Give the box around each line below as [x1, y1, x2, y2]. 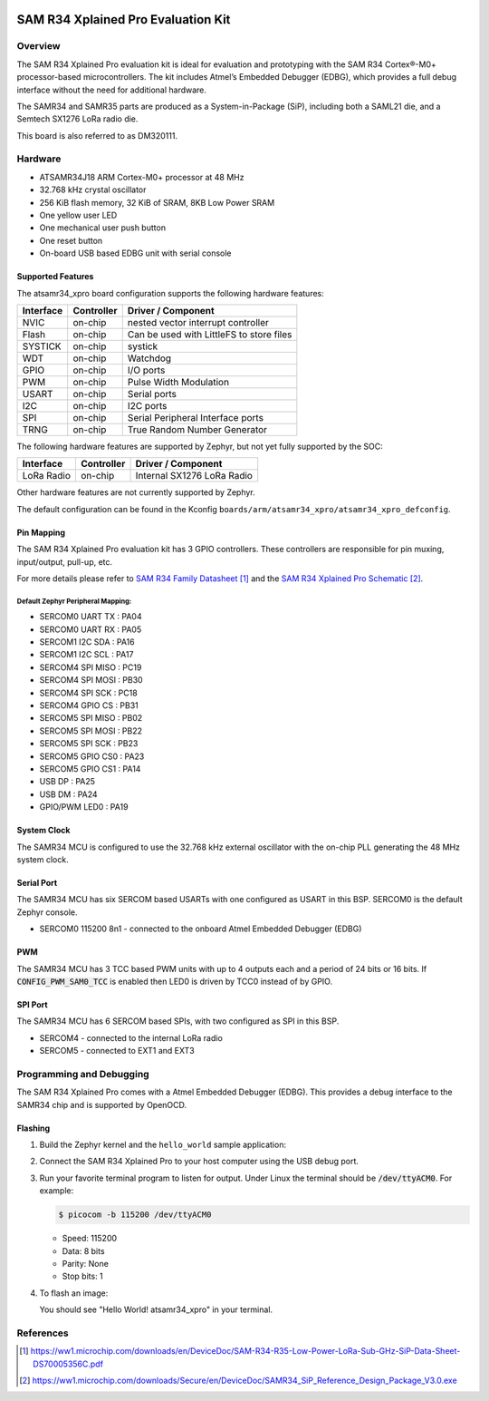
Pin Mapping [16, 527, 66, 538]
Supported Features [16, 271, 94, 282]
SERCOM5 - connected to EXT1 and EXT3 [39, 1046, 195, 1056]
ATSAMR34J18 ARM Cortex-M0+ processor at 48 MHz [39, 171, 244, 182]
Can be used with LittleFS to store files [127, 327, 292, 340]
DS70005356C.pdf [33, 1358, 104, 1369]
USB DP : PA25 [39, 776, 95, 787]
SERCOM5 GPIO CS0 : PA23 [39, 751, 145, 762]
